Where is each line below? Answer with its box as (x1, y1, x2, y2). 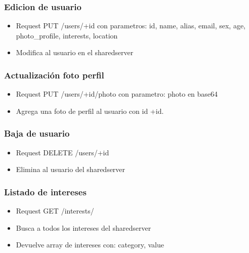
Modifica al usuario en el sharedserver (16, 47, 134, 58)
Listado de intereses (4, 185, 87, 198)
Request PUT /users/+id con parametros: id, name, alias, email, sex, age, (16, 20, 246, 31)
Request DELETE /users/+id (16, 147, 109, 157)
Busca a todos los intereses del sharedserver (16, 222, 151, 233)
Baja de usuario (4, 127, 70, 140)
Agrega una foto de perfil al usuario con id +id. (16, 105, 164, 116)
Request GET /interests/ (16, 205, 94, 216)
